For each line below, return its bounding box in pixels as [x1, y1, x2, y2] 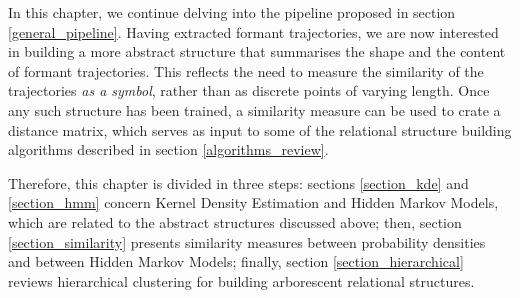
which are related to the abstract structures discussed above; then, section [8, 211, 462, 232]
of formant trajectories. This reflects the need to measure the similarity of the [8, 60, 484, 81]
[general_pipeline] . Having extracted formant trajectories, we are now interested [8, 21, 499, 42]
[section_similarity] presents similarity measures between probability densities [8, 231, 486, 252]
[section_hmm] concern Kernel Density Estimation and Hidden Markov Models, [8, 192, 499, 213]
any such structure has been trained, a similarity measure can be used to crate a [8, 99, 501, 120]
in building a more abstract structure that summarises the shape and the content [8, 41, 506, 62]
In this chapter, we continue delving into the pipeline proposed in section [8, 2, 456, 22]
